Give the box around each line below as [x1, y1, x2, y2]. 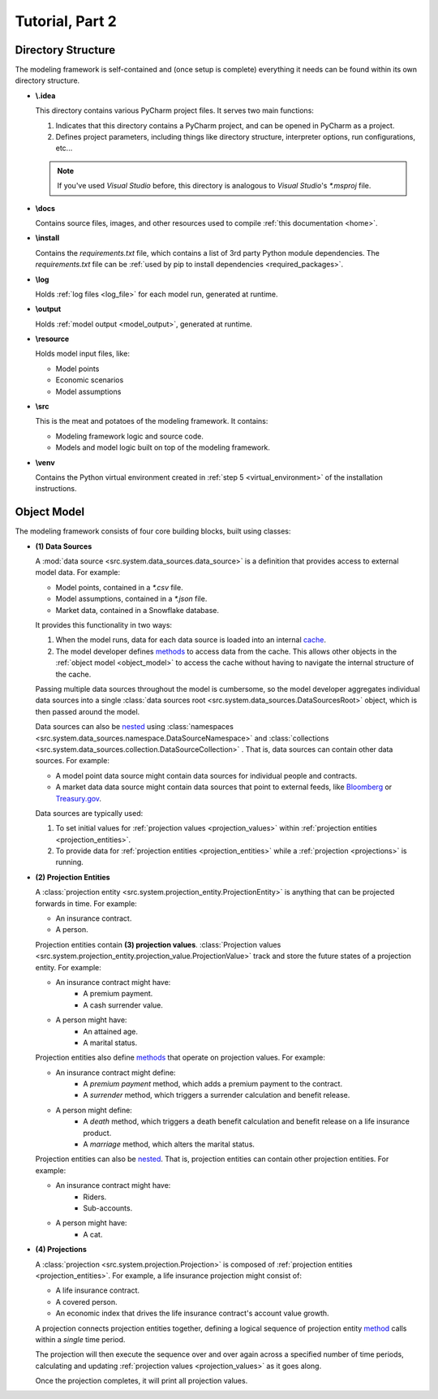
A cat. [83, 1229, 103, 1239]
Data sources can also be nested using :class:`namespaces [35, 722, 234, 732]
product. [83, 1128, 112, 1138]
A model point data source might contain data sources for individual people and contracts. [55, 771, 358, 780]
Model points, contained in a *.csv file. [55, 582, 183, 592]
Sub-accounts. [83, 1203, 133, 1213]
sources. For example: [35, 756, 109, 766]
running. [55, 857, 84, 867]
